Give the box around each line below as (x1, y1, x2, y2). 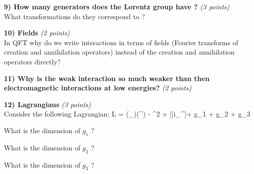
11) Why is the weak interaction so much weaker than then (4, 73, 210, 83)
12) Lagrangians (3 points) (4, 99, 91, 109)
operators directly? (4, 56, 61, 66)
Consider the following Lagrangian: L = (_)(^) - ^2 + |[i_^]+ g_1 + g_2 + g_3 (4, 109, 251, 119)
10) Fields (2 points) (4, 28, 70, 38)
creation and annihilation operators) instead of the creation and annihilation (4, 47, 235, 57)
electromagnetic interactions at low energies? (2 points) (4, 83, 191, 93)
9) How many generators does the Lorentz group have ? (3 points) (4, 1, 229, 11)
